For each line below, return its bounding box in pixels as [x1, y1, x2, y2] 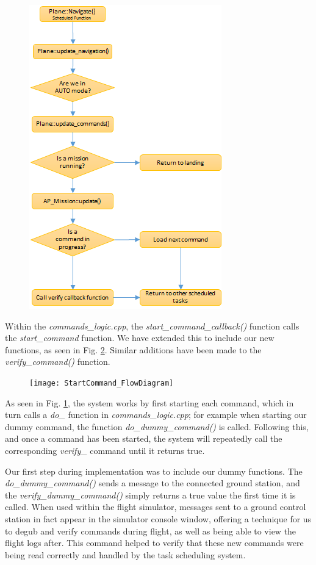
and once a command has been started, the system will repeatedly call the [5, 432, 282, 445]
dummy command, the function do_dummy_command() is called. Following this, [5, 420, 309, 433]
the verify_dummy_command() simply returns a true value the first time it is [5, 488, 296, 501]
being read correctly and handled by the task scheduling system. [5, 548, 246, 561]
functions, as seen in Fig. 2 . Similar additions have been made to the [5, 343, 262, 356]
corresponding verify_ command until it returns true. [5, 444, 205, 456]
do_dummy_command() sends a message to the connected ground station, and [5, 477, 300, 489]
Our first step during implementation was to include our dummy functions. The [5, 464, 303, 477]
